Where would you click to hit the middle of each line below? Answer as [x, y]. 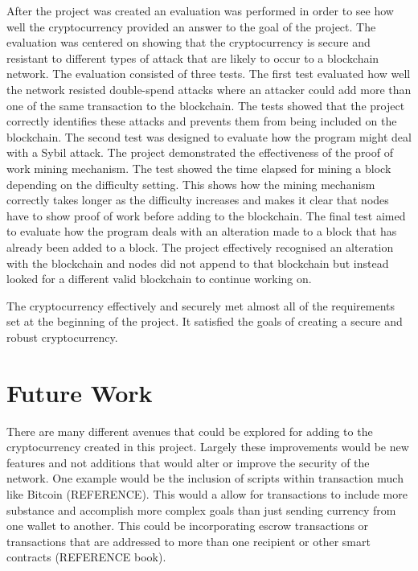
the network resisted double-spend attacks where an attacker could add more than [209, 89]
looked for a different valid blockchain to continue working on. [159, 279]
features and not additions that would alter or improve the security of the [188, 462]
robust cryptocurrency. [62, 337]
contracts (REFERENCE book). [86, 557]
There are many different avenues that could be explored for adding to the [190, 431]
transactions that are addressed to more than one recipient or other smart [189, 541]
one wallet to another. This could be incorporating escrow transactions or [188, 526]
